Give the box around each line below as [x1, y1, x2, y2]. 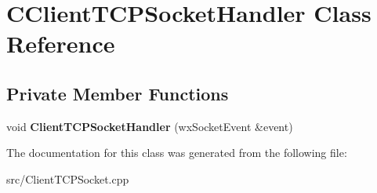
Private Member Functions [6, 81, 229, 105]
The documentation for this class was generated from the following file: [6, 144, 347, 161]
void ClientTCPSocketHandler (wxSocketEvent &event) [6, 118, 293, 134]
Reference [6, 27, 115, 60]
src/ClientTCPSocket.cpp [6, 170, 129, 187]
